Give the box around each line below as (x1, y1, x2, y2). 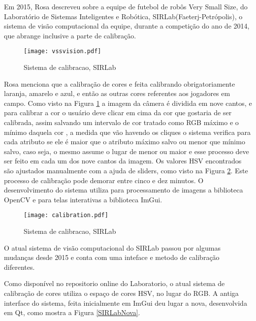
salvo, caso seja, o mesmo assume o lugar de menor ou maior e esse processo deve (4, 146, 249, 156)
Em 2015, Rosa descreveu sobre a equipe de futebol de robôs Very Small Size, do (4, 1, 248, 11)
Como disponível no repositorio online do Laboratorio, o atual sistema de (4, 278, 225, 289)
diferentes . (4, 261, 35, 272)
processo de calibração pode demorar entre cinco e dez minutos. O (4, 175, 204, 185)
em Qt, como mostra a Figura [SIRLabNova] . (4, 307, 140, 318)
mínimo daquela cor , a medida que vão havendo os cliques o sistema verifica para (4, 127, 251, 137)
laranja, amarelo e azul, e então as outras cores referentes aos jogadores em (4, 88, 230, 98)
